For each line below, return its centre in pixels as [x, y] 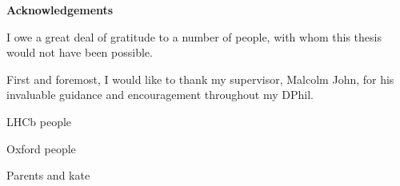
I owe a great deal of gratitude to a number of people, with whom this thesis [194, 36]
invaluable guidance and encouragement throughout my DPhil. [160, 95]
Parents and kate [48, 175]
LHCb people [39, 121]
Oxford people [41, 148]
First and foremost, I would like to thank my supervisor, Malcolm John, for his [200, 79]
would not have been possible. [80, 52]
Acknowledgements [60, 10]
